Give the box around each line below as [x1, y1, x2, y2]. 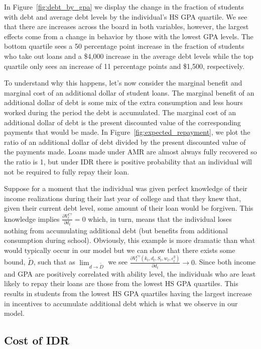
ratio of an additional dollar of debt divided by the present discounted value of [4, 136, 246, 147]
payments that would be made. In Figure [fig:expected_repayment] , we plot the [4, 127, 250, 137]
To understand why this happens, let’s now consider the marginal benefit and [4, 77, 242, 88]
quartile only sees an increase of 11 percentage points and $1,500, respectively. [4, 60, 244, 71]
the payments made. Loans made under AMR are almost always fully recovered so [4, 146, 257, 157]
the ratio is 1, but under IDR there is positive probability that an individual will [4, 156, 252, 166]
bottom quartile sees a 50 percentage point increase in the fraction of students [4, 41, 244, 51]
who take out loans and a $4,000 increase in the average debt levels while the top [4, 50, 253, 61]
